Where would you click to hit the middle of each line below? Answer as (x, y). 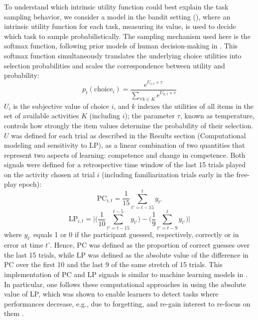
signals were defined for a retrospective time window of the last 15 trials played (125, 164)
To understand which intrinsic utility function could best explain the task (116, 6)
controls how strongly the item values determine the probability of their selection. (129, 125)
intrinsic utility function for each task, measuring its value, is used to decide (120, 26)
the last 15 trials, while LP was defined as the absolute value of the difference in (126, 254)
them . (14, 313)
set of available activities (42, 116)
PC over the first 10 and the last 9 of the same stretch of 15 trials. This (113, 264)
